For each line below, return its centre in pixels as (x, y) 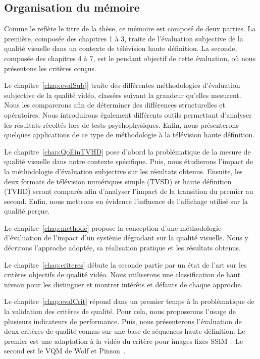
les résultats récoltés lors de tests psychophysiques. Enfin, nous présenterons (121, 124)
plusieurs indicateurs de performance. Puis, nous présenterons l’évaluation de (123, 321)
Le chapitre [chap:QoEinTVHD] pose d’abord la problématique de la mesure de (127, 151)
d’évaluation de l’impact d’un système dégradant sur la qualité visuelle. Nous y (126, 238)
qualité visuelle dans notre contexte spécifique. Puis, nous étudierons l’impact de (129, 161)
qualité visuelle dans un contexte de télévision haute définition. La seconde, (121, 48)
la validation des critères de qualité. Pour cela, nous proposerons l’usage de (120, 311)
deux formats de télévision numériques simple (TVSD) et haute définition (118, 181)
